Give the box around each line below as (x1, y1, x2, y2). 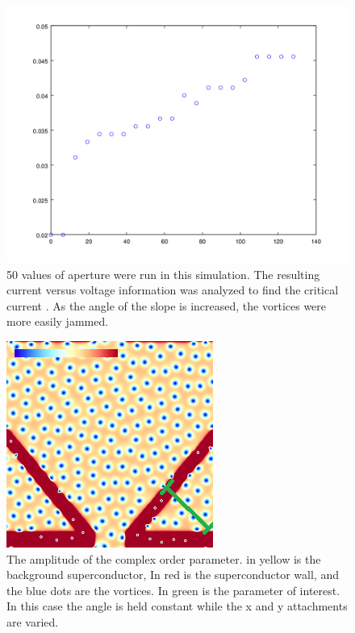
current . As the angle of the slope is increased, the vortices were (6, 297, 327, 314)
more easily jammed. (6, 313, 109, 330)
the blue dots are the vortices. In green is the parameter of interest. (6, 581, 340, 598)
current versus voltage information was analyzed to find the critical (6, 281, 339, 298)
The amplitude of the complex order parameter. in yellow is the (6, 550, 321, 567)
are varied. (6, 613, 59, 630)
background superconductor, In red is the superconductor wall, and (6, 566, 339, 583)
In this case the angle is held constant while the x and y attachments (6, 598, 348, 614)
